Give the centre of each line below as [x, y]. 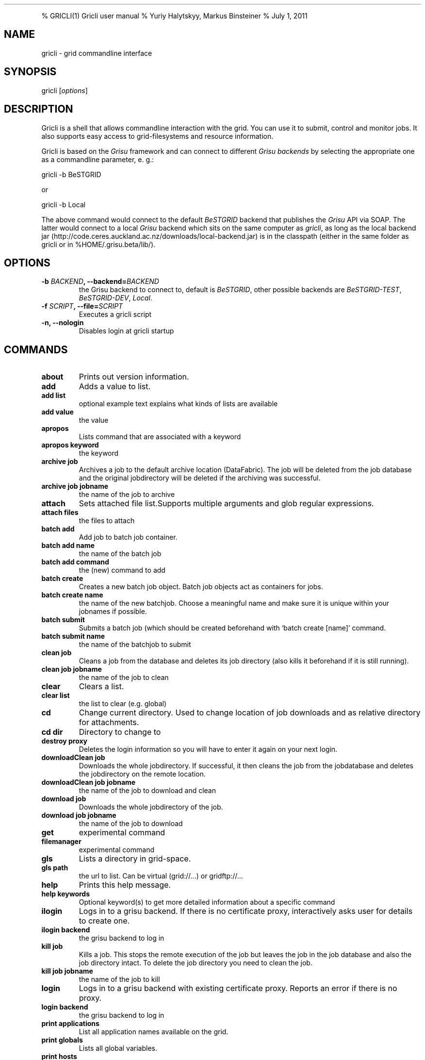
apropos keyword [70, 445]
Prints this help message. [125, 885]
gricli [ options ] [65, 90]
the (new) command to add [122, 570]
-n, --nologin [63, 323]
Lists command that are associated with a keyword [160, 437]
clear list [56, 696]
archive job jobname [75, 486]
